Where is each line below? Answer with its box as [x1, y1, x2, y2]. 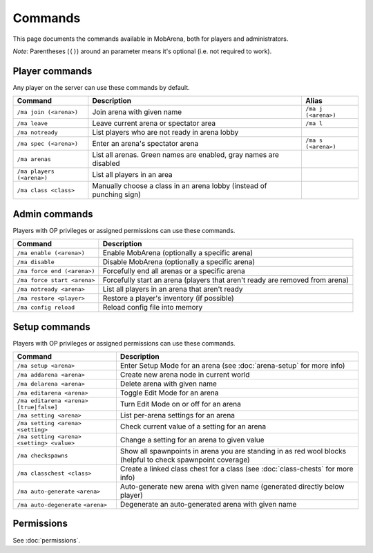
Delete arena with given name [119, 379, 218, 388]
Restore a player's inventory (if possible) [102, 294, 234, 303]
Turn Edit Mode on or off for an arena [119, 400, 242, 409]
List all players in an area [92, 170, 173, 180]
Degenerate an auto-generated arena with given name [119, 500, 297, 509]
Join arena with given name [92, 107, 182, 117]
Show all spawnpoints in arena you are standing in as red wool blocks [119, 447, 347, 456]
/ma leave [17, 120, 48, 127]
